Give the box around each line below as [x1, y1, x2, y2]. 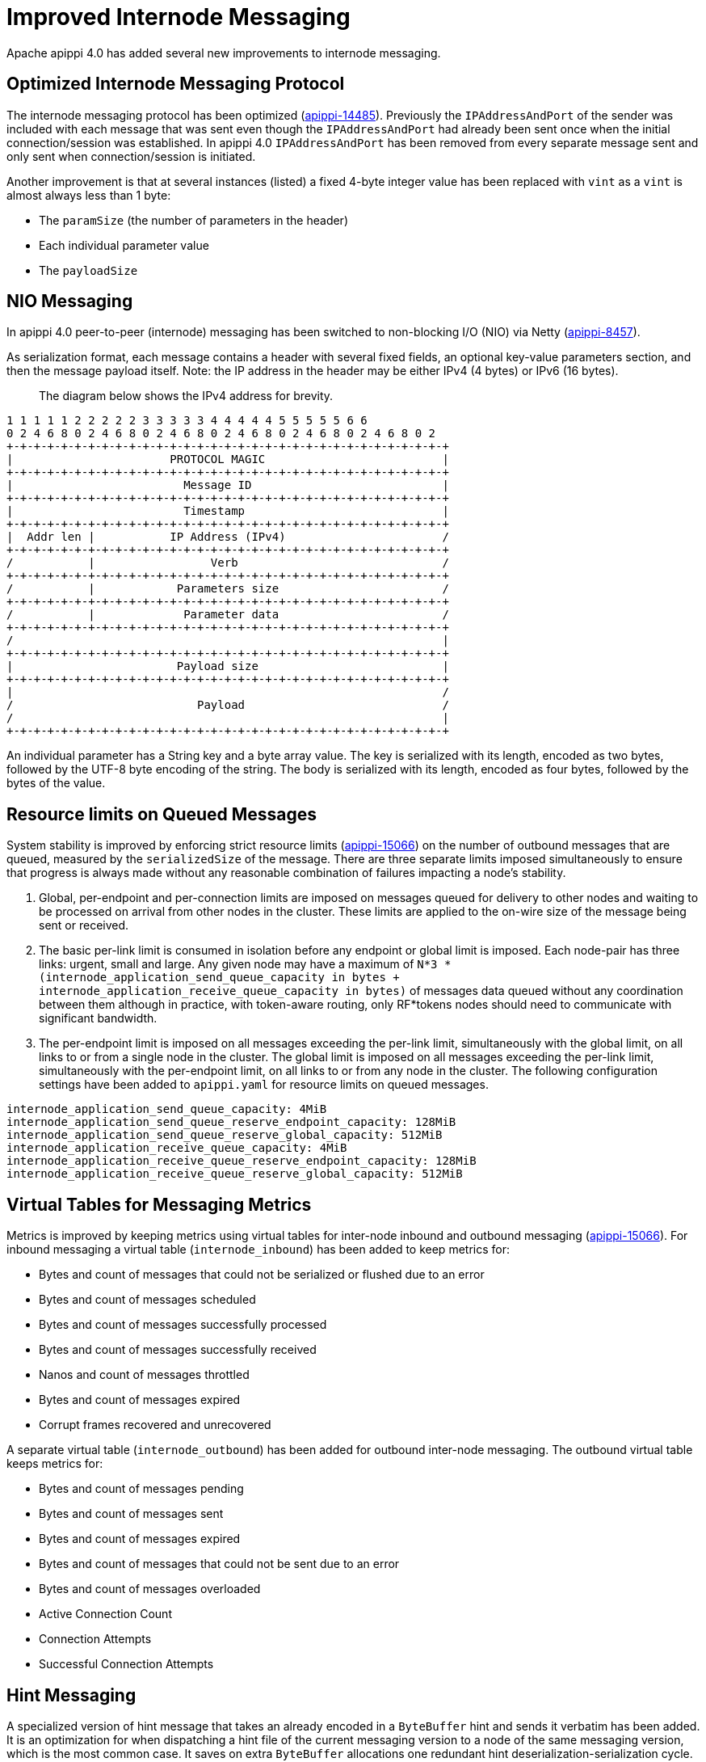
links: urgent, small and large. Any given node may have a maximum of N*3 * [39, 957, 452, 972]
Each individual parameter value [39, 238, 209, 252]
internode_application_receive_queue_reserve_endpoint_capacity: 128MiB [6, 1154, 477, 1168]
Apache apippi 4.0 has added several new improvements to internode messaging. [6, 45, 441, 60]
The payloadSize [39, 263, 138, 277]
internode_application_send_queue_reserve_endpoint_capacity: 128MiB [6, 1115, 456, 1129]
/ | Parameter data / [6, 608, 449, 622]
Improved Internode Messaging [6, 3, 351, 31]
